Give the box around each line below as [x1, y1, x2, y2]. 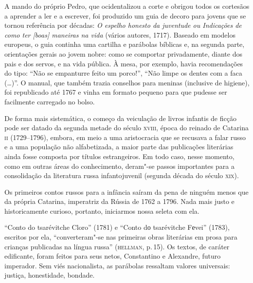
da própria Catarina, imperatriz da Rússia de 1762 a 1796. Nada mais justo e [4, 196, 235, 206]
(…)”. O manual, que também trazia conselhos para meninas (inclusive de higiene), [4, 77, 250, 87]
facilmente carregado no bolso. [4, 96, 95, 106]
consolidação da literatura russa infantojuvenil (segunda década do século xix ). [4, 170, 239, 181]
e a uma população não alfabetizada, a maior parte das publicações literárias [4, 141, 234, 152]
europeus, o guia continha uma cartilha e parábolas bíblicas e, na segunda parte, [4, 39, 245, 49]
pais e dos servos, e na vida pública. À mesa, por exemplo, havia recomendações [4, 58, 243, 68]
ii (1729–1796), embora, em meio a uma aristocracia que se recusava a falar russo [4, 132, 246, 142]
